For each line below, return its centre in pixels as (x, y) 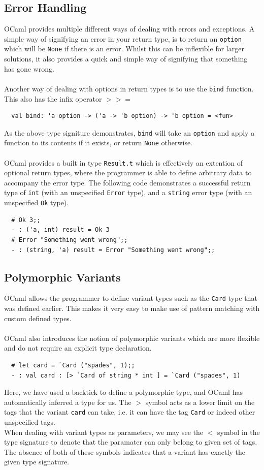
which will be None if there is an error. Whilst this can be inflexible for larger (124, 49)
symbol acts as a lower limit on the (200, 402)
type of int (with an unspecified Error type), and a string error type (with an (128, 192)
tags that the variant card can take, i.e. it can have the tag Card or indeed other (130, 412)
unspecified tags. (30, 422)
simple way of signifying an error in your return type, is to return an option (123, 38)
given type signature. (37, 462)
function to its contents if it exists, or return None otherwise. (98, 143)
